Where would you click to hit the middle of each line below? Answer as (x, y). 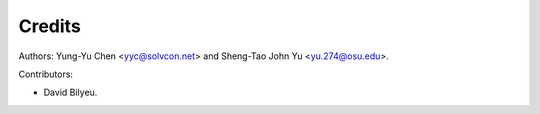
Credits (50, 26)
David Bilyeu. (70, 92)
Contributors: (46, 74)
